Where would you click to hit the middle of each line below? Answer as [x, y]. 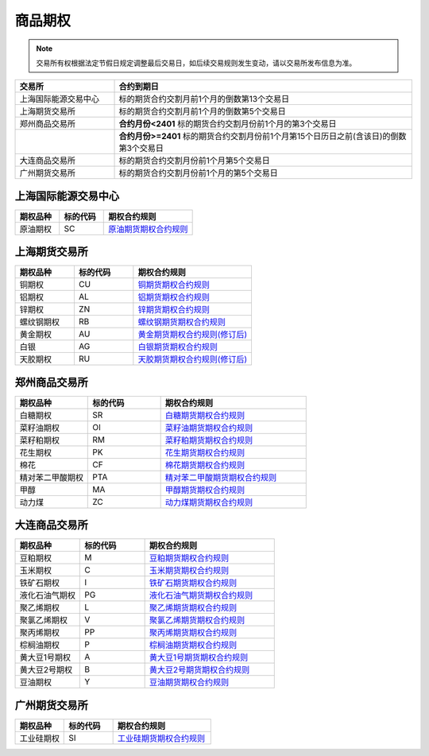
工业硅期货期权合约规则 [161, 738]
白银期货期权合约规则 [178, 347]
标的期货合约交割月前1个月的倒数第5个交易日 [202, 111]
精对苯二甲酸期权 [51, 477]
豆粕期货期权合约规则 [189, 558]
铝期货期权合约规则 [174, 297]
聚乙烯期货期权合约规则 [193, 608]
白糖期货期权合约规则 [205, 415]
